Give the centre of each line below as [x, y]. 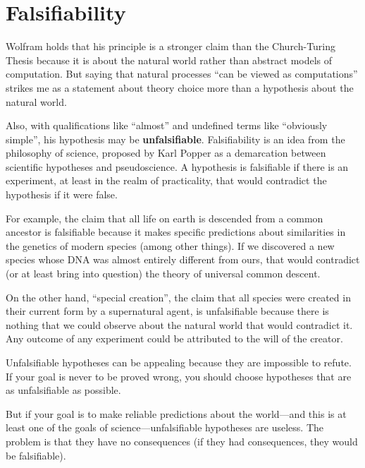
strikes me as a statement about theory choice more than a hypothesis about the [180, 87]
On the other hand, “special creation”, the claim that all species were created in [178, 297]
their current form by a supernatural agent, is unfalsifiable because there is [167, 311]
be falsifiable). [36, 455]
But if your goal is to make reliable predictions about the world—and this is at [176, 413]
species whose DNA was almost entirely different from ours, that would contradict [183, 259]
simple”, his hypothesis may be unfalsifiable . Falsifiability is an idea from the [175, 139]
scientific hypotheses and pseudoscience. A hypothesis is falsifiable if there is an [177, 166]
